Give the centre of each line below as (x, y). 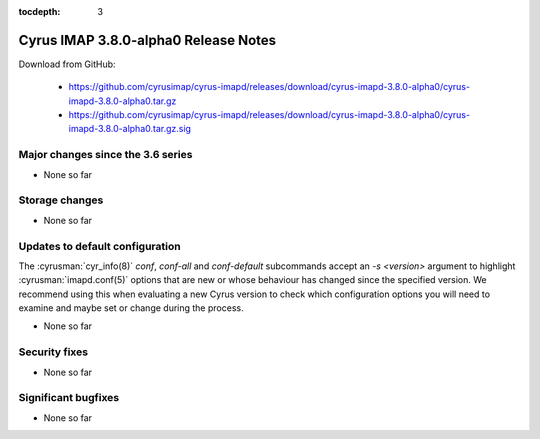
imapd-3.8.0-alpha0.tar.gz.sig (130, 129)
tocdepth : (39, 11)
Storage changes (61, 200)
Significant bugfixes (69, 398)
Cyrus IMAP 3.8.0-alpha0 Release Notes (147, 40)
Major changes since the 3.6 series (105, 155)
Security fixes (53, 352)
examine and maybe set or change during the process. (131, 308)
